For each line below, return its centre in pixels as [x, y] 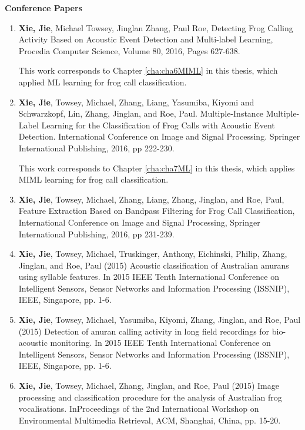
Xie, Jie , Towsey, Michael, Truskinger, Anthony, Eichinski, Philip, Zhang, [153, 254]
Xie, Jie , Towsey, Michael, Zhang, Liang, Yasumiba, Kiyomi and [136, 102]
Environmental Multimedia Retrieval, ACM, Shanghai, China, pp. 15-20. [150, 420]
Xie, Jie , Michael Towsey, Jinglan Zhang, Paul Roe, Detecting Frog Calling [156, 27]
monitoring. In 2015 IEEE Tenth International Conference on [160, 343]
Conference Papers [43, 8]
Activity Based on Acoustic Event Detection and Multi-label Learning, [146, 39]
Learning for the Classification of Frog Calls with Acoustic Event [158, 125]
